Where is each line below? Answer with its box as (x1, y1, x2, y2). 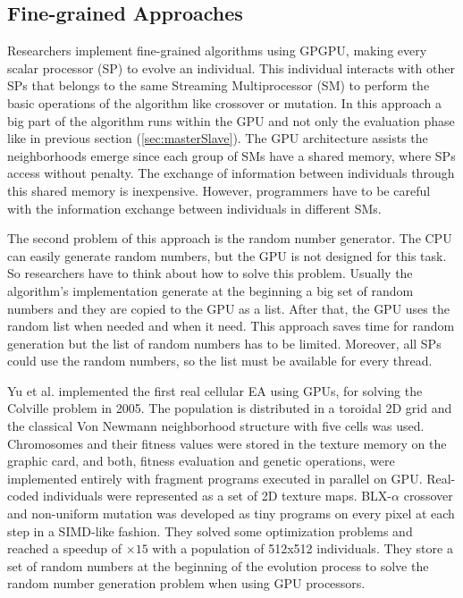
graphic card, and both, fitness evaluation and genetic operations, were (7, 451, 395, 470)
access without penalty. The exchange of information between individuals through (7, 164, 455, 182)
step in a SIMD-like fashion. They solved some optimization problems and (7, 521, 413, 540)
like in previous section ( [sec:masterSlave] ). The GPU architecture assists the (7, 129, 428, 147)
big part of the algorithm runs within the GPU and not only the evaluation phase (7, 111, 455, 130)
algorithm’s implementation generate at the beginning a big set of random (7, 281, 414, 299)
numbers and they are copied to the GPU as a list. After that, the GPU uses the (7, 299, 450, 317)
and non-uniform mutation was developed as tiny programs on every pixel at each (7, 504, 455, 523)
